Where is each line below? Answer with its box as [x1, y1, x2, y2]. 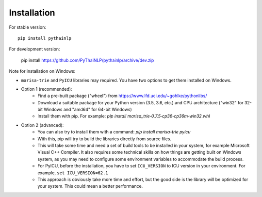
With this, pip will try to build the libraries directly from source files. [37, 136, 172, 142]
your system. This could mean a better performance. [37, 183, 143, 189]
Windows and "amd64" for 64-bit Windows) [44, 107, 132, 113]
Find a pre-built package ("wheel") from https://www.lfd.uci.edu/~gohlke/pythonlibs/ [37, 93, 207, 99]
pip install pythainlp [17, 35, 72, 41]
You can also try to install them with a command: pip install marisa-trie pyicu [37, 129, 191, 135]
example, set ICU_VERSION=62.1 [37, 170, 109, 176]
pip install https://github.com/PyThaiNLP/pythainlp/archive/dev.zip [21, 57, 154, 63]
